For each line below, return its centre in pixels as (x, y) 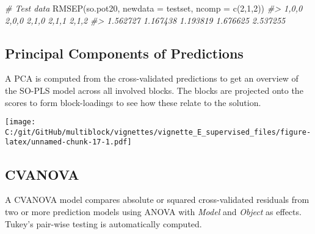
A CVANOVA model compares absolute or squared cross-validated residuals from (157, 200)
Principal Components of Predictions (124, 53)
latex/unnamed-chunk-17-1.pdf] (68, 142)
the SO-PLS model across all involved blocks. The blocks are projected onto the (154, 90)
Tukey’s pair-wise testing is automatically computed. (103, 223)
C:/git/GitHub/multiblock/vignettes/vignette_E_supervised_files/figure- (158, 132)
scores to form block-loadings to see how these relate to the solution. (133, 102)
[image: (20, 122)
